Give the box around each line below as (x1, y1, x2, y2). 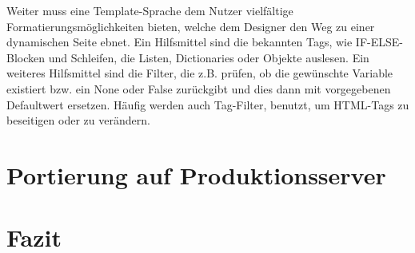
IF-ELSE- (355, 34, 403, 50)
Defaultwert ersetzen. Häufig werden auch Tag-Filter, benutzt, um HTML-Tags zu (6, 96, 409, 113)
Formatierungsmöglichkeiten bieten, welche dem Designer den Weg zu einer (6, 18, 375, 34)
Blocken (6, 49, 46, 65)
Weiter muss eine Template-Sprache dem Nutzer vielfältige (6, 2, 293, 18)
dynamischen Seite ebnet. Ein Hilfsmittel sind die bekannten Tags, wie (6, 34, 353, 50)
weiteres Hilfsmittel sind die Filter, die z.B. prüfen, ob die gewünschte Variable (6, 65, 393, 81)
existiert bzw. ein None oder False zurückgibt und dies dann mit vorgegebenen (6, 80, 391, 97)
